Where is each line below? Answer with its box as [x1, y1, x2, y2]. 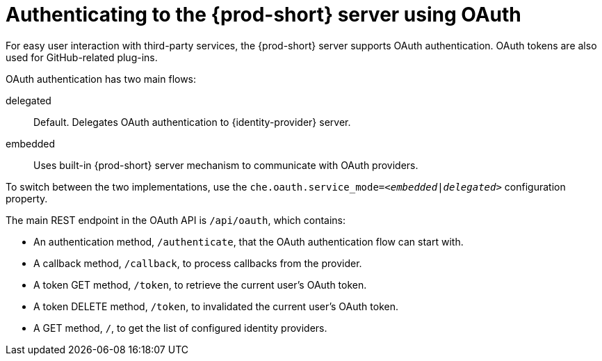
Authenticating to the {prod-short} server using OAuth [6, 3, 521, 26]
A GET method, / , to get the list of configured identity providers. [33, 321, 327, 334]
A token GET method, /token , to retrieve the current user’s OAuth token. [33, 278, 367, 291]
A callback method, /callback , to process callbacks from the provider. [33, 257, 362, 269]
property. [6, 192, 48, 204]
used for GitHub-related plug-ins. [6, 51, 158, 63]
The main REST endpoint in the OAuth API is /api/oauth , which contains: [6, 214, 346, 226]
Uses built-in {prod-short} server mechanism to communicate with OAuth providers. [33, 159, 418, 171]
